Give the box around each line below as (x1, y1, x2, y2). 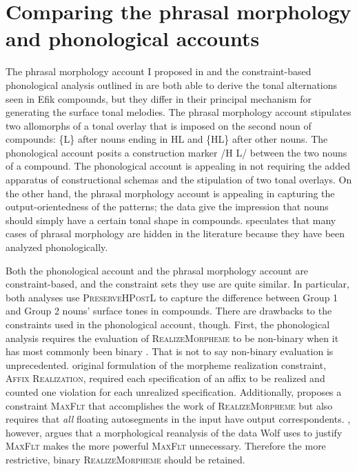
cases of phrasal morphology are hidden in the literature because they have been (6, 226, 345, 241)
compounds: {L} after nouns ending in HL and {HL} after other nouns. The (6, 132, 328, 146)
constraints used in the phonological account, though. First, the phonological (6, 317, 330, 331)
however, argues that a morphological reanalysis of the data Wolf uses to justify (6, 425, 343, 439)
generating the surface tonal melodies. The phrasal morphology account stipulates (6, 105, 351, 119)
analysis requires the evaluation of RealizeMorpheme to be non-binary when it (6, 330, 339, 345)
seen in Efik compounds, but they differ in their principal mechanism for (6, 91, 312, 106)
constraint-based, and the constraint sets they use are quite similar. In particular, (6, 277, 349, 291)
